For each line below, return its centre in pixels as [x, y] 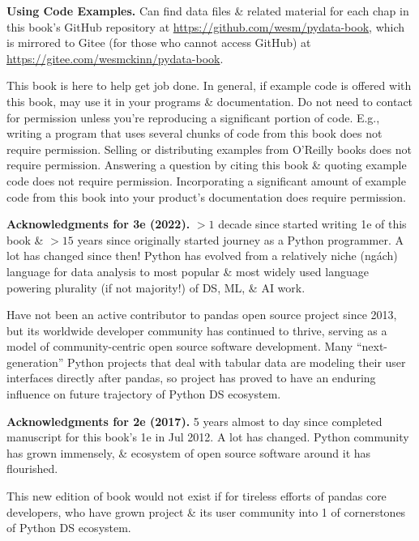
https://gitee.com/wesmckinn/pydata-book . [115, 58]
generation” [35, 362]
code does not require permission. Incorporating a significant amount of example [206, 180]
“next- [372, 346]
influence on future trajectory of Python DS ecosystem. [144, 394]
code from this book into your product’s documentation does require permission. [206, 196]
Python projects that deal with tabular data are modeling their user [237, 362]
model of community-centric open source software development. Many [180, 346]
